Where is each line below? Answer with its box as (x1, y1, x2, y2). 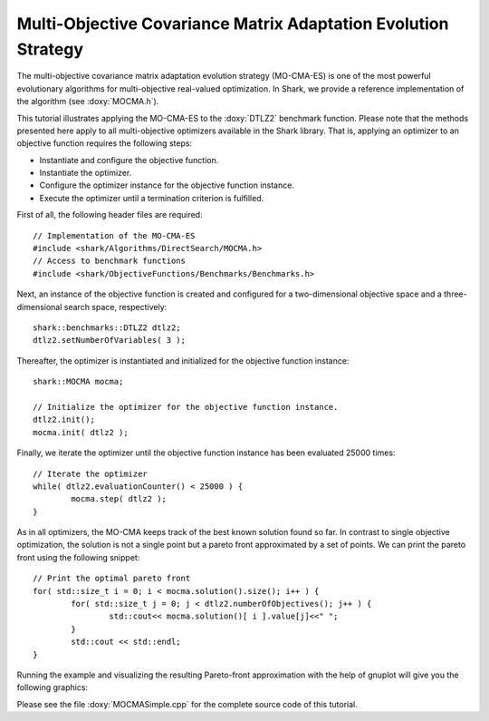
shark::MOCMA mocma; (33, 376, 124, 387)
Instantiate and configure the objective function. (39, 154, 219, 165)
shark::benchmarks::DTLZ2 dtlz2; (33, 322, 181, 333)
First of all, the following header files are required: (16, 209, 203, 220)
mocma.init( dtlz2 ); (33, 427, 129, 437)
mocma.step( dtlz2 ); (71, 494, 168, 504)
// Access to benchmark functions (33, 256, 186, 267)
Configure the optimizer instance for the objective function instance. (39, 180, 294, 190)
